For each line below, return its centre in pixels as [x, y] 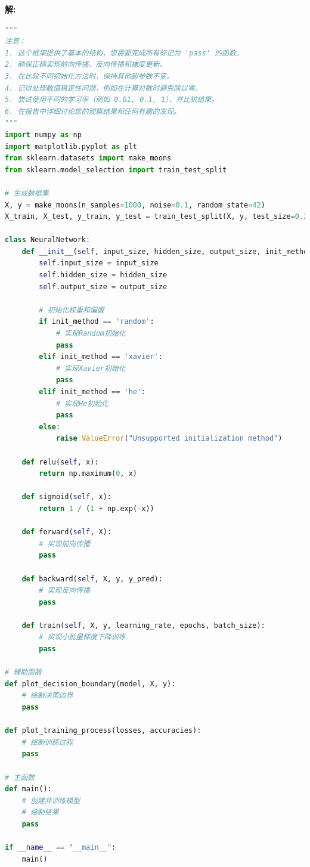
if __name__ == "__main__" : [61, 848]
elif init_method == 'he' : [92, 392]
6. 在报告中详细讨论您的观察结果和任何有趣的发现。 [93, 111]
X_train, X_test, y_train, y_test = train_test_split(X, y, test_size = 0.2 [156, 217]
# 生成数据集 [27, 193]
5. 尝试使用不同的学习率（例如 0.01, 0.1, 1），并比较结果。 [112, 100]
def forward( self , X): [66, 532]
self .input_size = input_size [99, 263]
